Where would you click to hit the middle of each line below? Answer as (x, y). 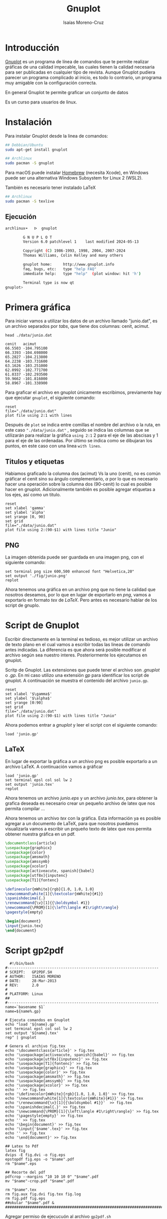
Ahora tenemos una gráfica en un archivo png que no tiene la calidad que (80, 589)
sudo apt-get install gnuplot (37, 150)
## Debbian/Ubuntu (24, 145)
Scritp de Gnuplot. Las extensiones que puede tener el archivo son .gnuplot (83, 670)
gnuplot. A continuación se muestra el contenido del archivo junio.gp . (77, 680)
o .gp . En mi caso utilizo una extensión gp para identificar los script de (77, 675)
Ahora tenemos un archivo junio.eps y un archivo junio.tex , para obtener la (81, 798)
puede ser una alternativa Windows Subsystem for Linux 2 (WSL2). (74, 178)
